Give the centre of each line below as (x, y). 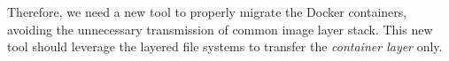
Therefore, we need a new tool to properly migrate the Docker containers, (207, 11)
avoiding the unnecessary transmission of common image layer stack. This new (220, 29)
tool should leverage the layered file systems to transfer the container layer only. (225, 46)
